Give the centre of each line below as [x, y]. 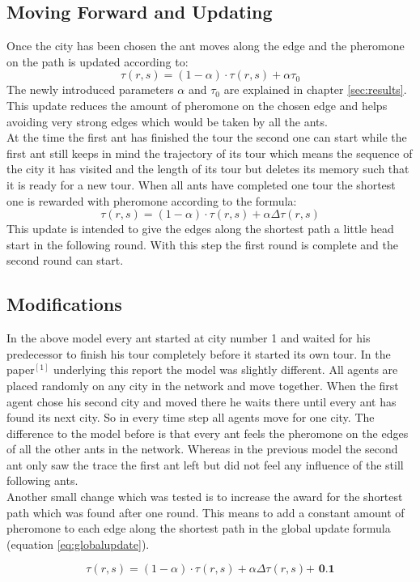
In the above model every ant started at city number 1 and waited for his [189, 338]
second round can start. [65, 260]
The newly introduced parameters [90, 89]
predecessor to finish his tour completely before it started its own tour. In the [199, 353]
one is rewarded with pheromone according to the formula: [152, 200]
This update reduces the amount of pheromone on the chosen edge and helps [197, 105]
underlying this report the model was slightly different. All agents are [226, 370]
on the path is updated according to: [98, 61]
